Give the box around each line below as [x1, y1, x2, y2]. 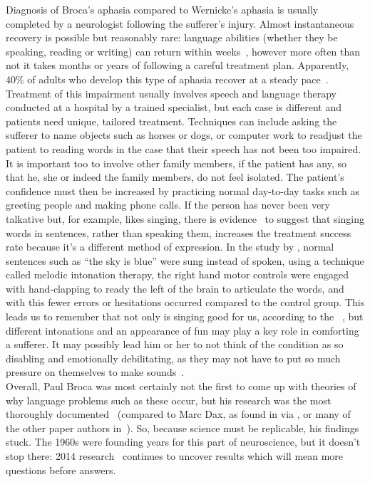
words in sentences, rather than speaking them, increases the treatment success [6, 225, 351, 240]
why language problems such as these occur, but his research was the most [6, 392, 332, 407]
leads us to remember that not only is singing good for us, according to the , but [6, 309, 364, 324]
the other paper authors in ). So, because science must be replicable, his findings [6, 420, 359, 435]
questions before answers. [6, 462, 116, 477]
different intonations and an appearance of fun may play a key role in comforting [6, 323, 359, 337]
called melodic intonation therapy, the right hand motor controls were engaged [6, 267, 349, 282]
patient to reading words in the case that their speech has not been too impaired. [6, 141, 361, 156]
